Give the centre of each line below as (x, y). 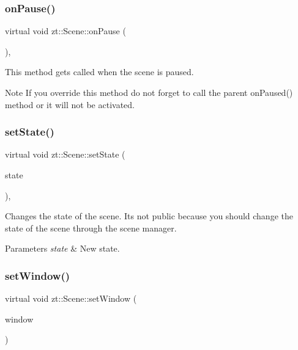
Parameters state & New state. (62, 248)
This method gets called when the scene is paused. (99, 72)
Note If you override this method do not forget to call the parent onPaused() (149, 92)
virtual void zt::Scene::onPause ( (65, 31)
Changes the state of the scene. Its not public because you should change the (149, 216)
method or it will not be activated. (70, 104)
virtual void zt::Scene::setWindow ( (71, 298)
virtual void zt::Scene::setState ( (65, 154)
